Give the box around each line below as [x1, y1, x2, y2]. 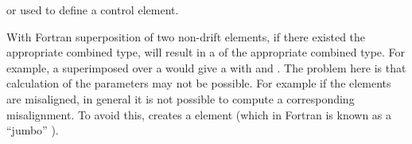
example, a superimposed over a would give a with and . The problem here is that [6, 59, 406, 76]
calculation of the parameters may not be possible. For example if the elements [6, 75, 391, 91]
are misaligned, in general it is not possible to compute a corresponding [6, 90, 355, 107]
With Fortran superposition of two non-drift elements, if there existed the [6, 28, 366, 45]
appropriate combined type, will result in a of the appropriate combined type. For [6, 44, 406, 60]
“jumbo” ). [6, 122, 59, 138]
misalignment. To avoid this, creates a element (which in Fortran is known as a [6, 106, 392, 123]
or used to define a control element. [6, 2, 179, 18]
